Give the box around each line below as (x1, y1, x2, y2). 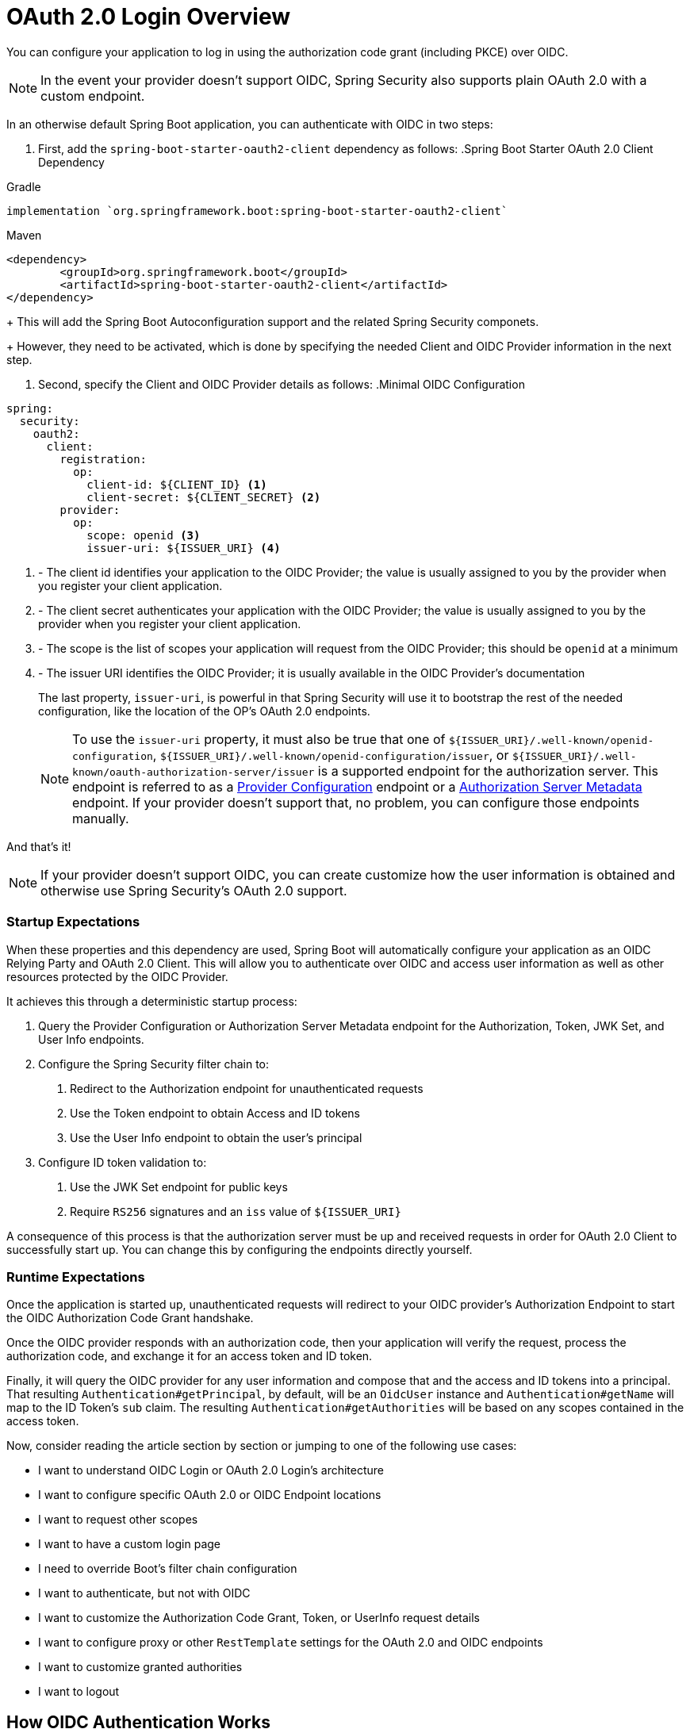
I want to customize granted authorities (38, 1660, 243, 1674)
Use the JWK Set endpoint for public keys (70, 1179, 288, 1194)
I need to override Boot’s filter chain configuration (38, 1562, 297, 1576)
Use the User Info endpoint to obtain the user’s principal (70, 1130, 362, 1144)
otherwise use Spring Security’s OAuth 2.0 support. (40, 882, 347, 899)
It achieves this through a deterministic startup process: (6, 994, 297, 1008)
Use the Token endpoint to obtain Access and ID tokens (70, 1106, 360, 1120)
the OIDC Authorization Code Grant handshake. (6, 1311, 254, 1325)
